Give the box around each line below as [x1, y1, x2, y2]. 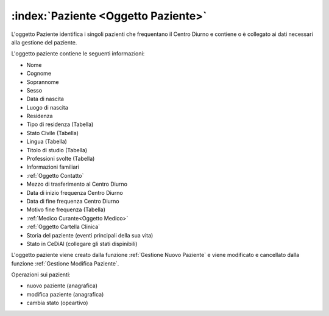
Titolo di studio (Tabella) [26, 146, 88, 153]
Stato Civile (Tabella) [26, 129, 79, 136]
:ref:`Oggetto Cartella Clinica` [26, 223, 101, 231]
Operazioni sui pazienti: [11, 271, 71, 278]
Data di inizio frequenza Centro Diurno [26, 189, 123, 196]
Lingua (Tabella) [26, 138, 67, 146]
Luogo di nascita [26, 104, 68, 111]
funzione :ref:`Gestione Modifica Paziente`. [11, 259, 119, 267]
